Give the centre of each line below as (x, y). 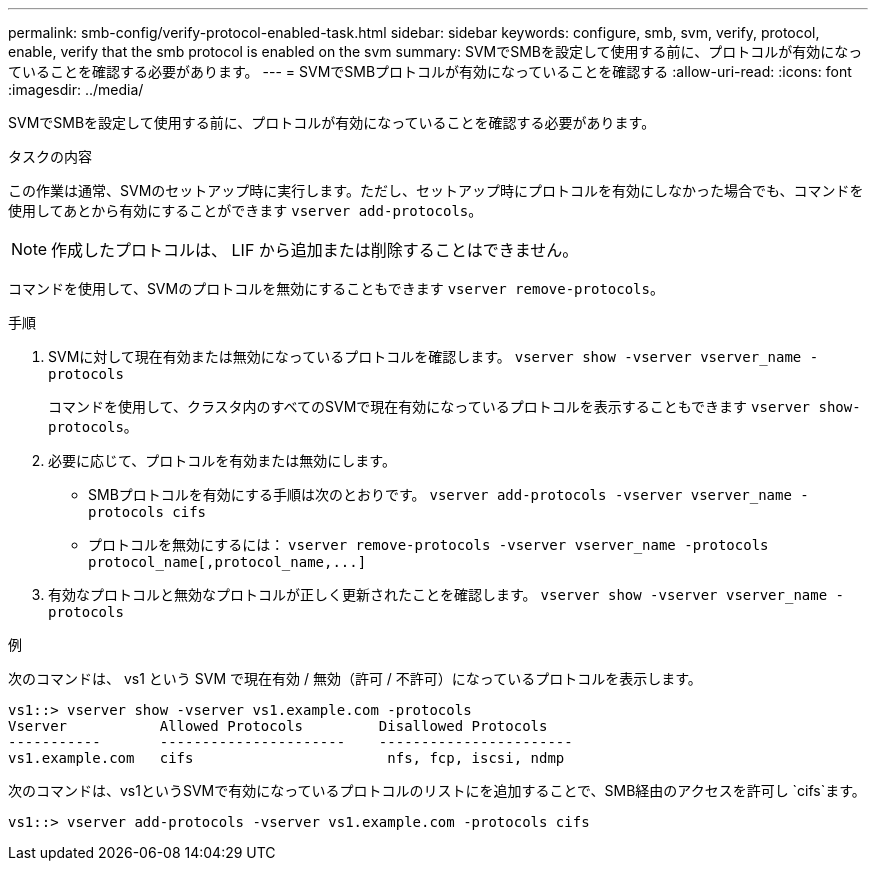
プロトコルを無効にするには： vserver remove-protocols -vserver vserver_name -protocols (428, 544)
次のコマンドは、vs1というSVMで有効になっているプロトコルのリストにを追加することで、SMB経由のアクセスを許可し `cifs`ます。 (437, 790)
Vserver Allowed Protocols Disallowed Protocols (278, 726)
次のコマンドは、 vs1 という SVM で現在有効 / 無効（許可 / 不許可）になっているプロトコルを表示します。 (355, 678)
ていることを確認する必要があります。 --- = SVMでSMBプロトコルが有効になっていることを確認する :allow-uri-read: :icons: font (430, 71)
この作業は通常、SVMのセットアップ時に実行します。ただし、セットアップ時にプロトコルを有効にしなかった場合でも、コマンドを (436, 190)
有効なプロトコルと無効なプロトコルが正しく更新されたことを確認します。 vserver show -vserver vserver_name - (446, 594)
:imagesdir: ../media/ (76, 89)
